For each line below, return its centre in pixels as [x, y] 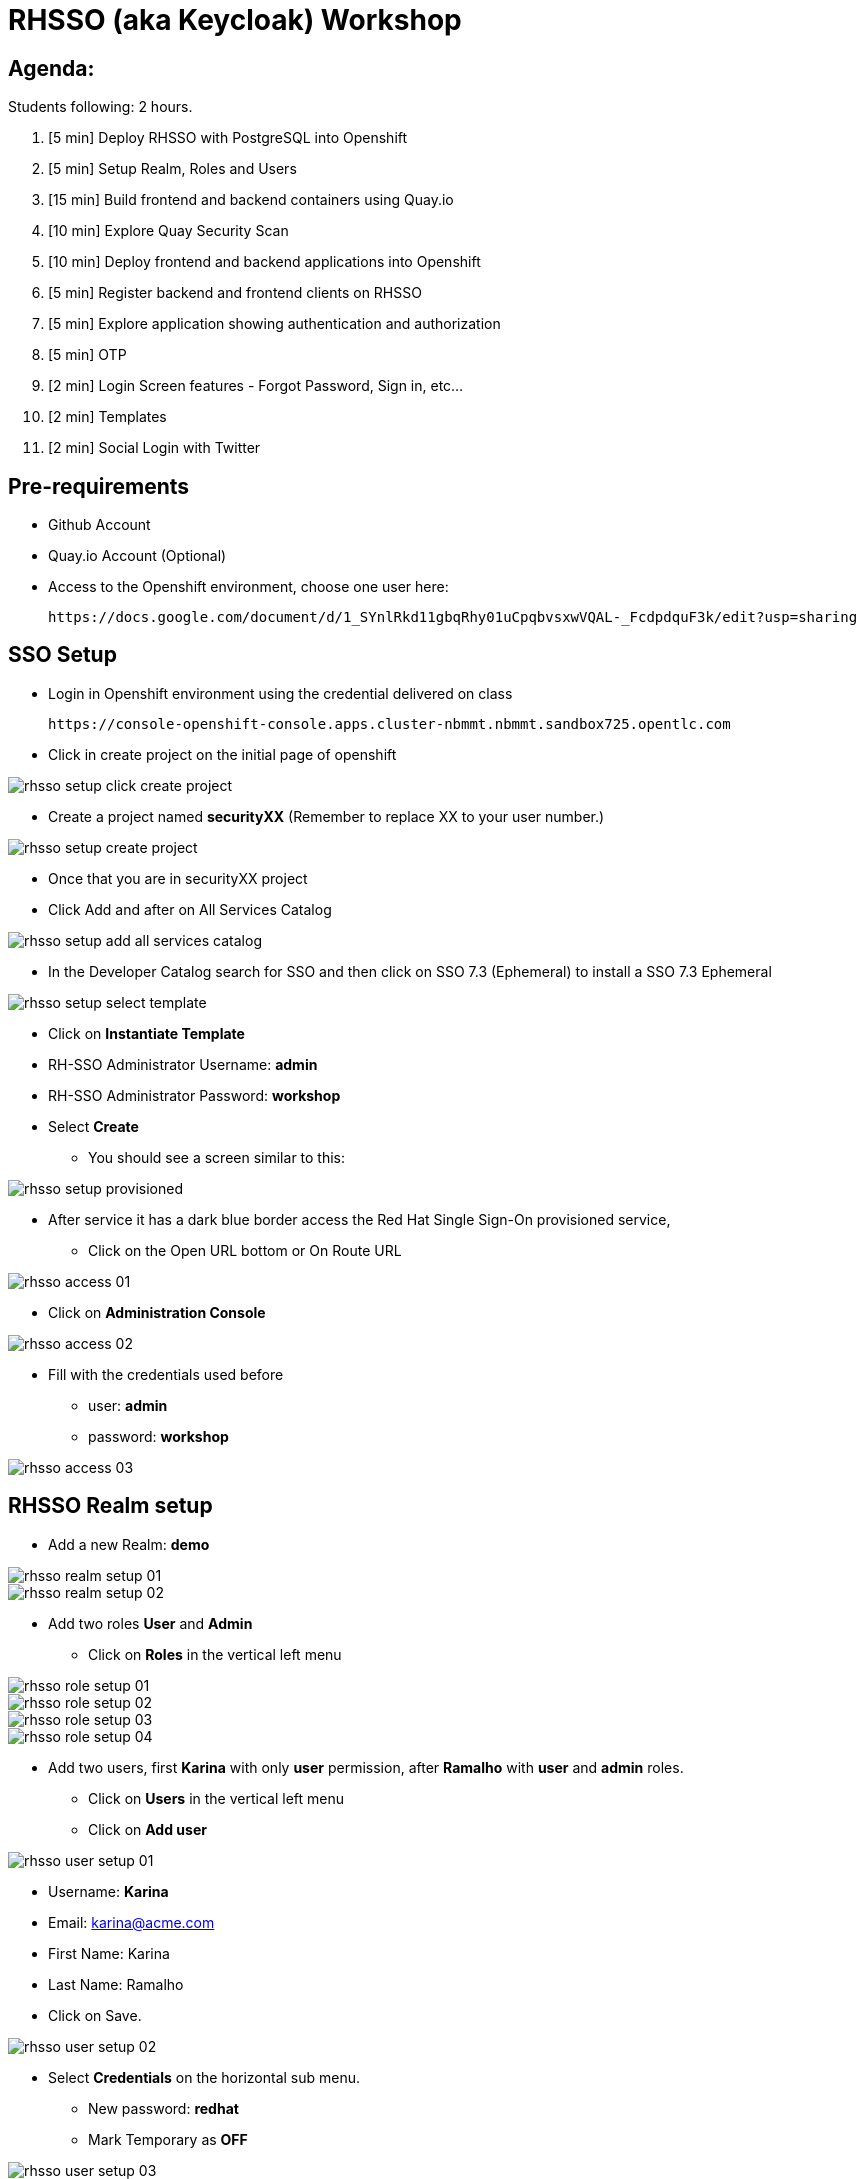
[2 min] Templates [107, 417]
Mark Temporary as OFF [168, 2139]
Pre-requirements [99, 486]
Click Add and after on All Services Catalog [190, 909]
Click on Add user [147, 1829]
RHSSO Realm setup [110, 1506]
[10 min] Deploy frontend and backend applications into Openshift [264, 262]
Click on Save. [95, 2015]
